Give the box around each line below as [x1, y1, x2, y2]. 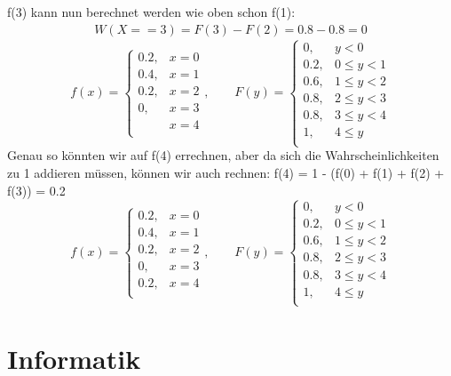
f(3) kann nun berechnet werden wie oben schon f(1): [7, 3, 296, 20]
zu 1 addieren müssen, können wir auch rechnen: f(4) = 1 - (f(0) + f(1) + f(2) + [7, 163, 445, 181]
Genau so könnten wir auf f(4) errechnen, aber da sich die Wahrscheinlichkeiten [7, 146, 439, 164]
